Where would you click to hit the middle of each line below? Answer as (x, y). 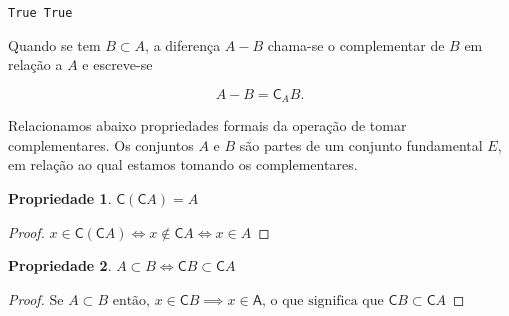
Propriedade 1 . (60, 198)
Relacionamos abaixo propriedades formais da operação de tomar (207, 125)
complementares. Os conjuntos (101, 144)
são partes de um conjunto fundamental (361, 144)
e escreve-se (117, 64)
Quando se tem (54, 44)
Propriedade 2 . (60, 265)
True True (40, 13)
